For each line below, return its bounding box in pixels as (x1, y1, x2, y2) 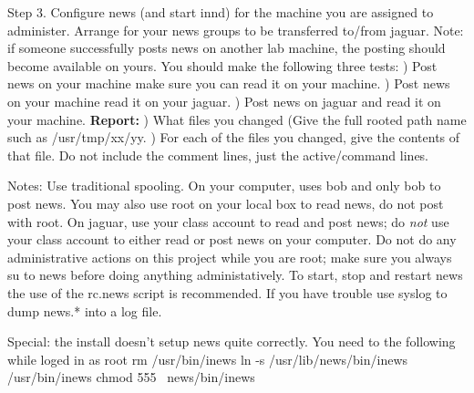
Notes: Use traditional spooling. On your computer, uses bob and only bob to (7, 176, 441, 195)
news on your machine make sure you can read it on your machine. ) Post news (7, 74, 450, 93)
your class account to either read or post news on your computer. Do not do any (7, 230, 457, 249)
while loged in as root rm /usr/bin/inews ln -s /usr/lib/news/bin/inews (7, 349, 408, 368)
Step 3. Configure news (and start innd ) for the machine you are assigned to (7, 3, 434, 21)
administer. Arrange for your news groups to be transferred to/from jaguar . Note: (7, 20, 464, 39)
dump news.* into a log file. (7, 301, 162, 320)
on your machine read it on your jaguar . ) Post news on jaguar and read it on (7, 91, 441, 110)
